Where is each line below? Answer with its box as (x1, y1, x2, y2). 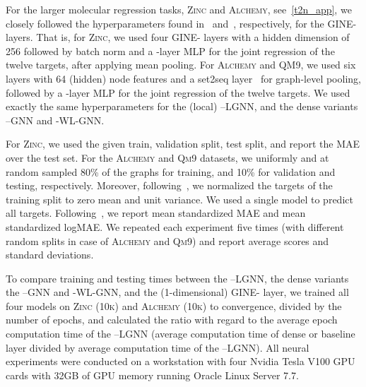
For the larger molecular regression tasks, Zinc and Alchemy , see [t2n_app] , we (6, 2, 352, 16)
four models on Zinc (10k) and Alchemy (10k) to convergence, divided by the (6, 298, 342, 313)
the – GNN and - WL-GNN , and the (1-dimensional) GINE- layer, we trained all (6, 285, 349, 299)
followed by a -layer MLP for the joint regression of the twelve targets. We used (6, 85, 350, 100)
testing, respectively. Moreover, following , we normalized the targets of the (6, 178, 333, 193)
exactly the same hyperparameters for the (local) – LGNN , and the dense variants (6, 99, 358, 114)
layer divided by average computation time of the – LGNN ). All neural (6, 340, 309, 355)
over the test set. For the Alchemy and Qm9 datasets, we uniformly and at (6, 150, 329, 165)
